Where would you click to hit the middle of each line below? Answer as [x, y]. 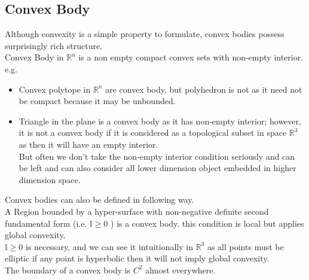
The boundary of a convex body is [68, 270]
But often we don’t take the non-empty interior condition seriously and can [157, 156]
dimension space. [50, 179]
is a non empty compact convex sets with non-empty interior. [191, 57]
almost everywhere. [180, 270]
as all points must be [245, 246]
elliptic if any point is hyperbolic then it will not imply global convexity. [137, 258]
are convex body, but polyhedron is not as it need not [204, 89]
